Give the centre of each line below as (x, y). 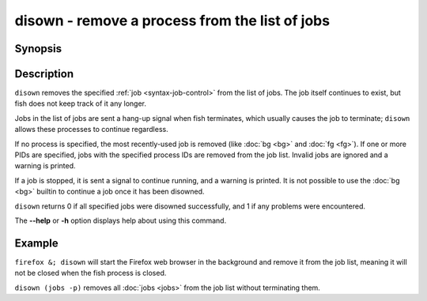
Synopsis (38, 49)
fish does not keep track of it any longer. (80, 103)
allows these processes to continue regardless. (92, 130)
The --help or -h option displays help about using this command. (121, 220)
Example (36, 243)
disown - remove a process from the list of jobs (172, 21)
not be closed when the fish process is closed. (91, 273)
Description (44, 74)
